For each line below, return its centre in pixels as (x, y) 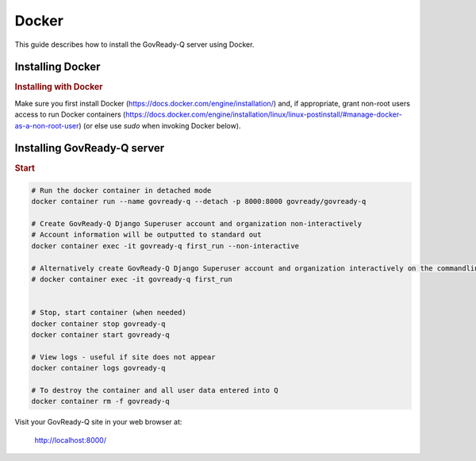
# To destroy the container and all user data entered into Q (155, 390)
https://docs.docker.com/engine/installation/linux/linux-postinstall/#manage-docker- (264, 114)
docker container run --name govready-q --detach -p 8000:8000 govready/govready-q (199, 202)
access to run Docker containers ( (70, 114)
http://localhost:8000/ (71, 440)
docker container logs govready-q (98, 368)
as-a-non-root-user (47, 125)
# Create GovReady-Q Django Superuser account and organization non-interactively (197, 224)
